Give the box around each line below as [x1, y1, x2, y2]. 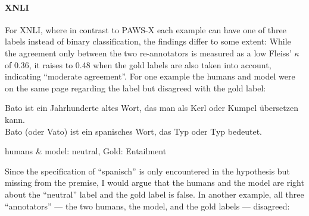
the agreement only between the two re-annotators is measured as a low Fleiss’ [5, 46, 292, 59]
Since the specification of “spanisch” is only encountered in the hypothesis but [5, 164, 290, 177]
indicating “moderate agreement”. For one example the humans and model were [5, 70, 295, 82]
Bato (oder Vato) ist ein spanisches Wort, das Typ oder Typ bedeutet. [5, 125, 262, 137]
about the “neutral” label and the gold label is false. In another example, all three [5, 188, 304, 200]
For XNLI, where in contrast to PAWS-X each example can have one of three [5, 23, 286, 36]
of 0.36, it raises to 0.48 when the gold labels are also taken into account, [5, 58, 271, 71]
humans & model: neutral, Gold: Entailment [5, 145, 167, 157]
